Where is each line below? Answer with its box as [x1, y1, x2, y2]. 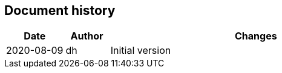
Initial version [110, 44, 171, 57]
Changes [235, 30, 277, 42]
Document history [4, 3, 116, 18]
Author [70, 30, 103, 42]
